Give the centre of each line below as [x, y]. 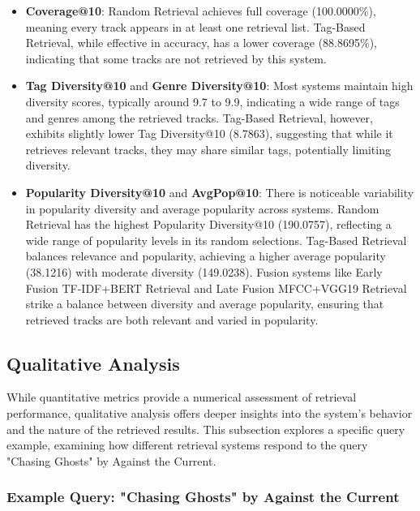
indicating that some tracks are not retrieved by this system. [176, 58]
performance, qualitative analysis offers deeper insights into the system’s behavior [210, 413]
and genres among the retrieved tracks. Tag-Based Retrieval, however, [199, 117]
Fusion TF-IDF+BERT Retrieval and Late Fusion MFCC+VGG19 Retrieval [216, 288]
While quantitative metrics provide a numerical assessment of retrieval [182, 397]
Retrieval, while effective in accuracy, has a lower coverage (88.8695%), [201, 43]
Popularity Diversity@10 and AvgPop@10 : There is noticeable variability [220, 192]
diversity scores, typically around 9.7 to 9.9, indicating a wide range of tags [212, 101]
